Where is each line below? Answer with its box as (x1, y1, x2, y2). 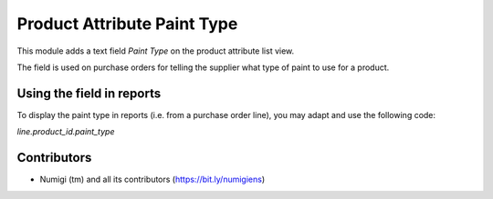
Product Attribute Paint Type (16, 14, 238, 34)
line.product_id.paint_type (16, 126, 115, 137)
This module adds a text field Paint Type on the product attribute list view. (16, 45, 295, 56)
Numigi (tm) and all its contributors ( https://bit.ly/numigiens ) (39, 174, 266, 185)
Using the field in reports (16, 85, 162, 101)
